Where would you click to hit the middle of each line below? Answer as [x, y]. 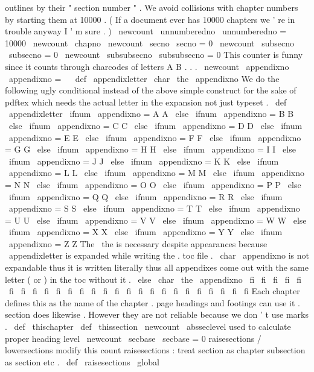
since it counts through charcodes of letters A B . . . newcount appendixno [147, 66]
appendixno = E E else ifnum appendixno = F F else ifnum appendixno [155, 137]
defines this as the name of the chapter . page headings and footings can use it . [152, 302]
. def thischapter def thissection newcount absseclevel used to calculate [148, 326]
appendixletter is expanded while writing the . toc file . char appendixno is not [159, 255]
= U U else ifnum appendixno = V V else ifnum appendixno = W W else [156, 220]
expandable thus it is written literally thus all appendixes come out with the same [157, 267]
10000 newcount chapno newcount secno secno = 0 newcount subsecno [149, 43]
